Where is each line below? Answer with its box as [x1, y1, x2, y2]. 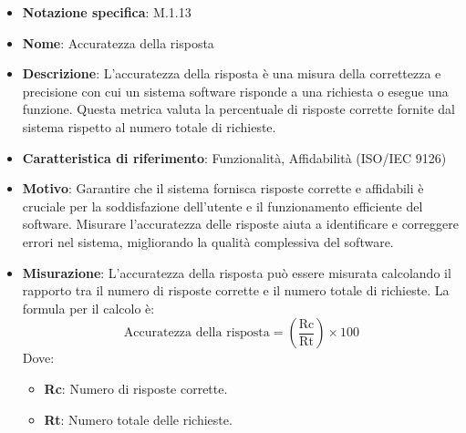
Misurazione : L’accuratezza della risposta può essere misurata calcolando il [22, 263, 451, 282]
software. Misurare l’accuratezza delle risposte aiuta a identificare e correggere [22, 214, 459, 233]
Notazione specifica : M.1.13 [22, 3, 192, 21]
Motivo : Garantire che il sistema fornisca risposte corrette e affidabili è [22, 179, 424, 198]
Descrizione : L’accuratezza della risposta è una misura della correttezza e [22, 64, 441, 83]
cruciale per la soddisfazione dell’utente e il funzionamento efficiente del [22, 196, 423, 215]
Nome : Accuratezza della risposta [22, 33, 214, 52]
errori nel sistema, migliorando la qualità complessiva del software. [22, 232, 394, 251]
